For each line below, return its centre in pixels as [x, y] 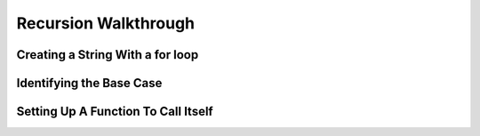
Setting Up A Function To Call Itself [115, 112]
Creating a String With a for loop [108, 55]
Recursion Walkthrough [106, 23]
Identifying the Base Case [89, 83]
